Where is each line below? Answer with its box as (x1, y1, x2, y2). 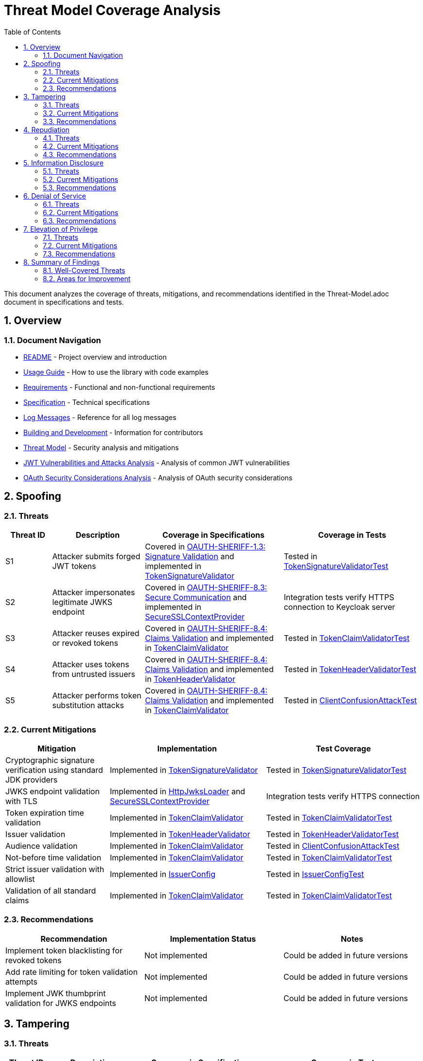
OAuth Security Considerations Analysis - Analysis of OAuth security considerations (23, 473, 293, 482)
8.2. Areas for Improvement (43, 274, 131, 283)
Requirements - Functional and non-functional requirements (23, 383, 215, 391)
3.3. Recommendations (43, 117, 117, 126)
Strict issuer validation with (5, 864, 105, 874)
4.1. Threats (43, 133, 80, 142)
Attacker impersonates (52, 587, 135, 598)
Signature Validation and (145, 551, 234, 562)
